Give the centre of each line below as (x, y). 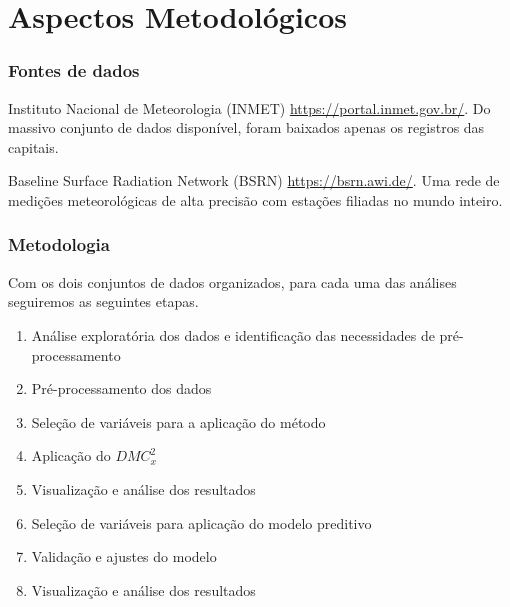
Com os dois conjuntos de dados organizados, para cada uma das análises (232, 281)
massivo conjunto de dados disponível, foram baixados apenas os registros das (246, 127)
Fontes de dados (74, 70)
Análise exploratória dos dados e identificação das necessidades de (233, 334)
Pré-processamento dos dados (121, 388)
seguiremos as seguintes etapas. (103, 301)
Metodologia (59, 244)
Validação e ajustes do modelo (124, 556)
